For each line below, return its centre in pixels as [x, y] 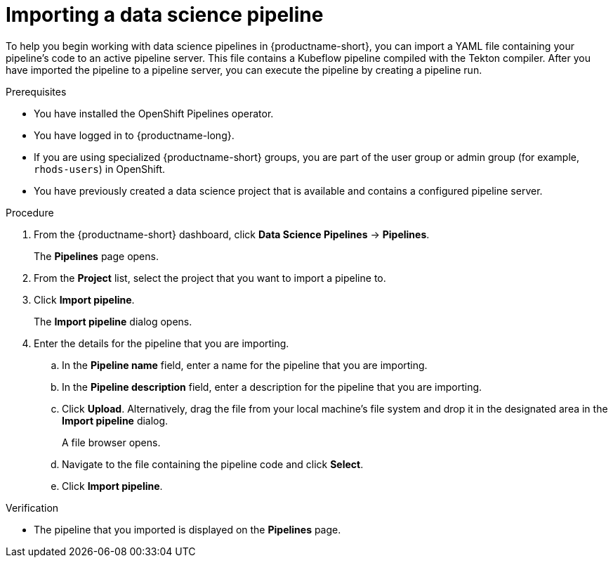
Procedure [30, 212]
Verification [32, 507]
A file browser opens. [111, 442]
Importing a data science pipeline [165, 15]
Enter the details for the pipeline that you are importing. [162, 343]
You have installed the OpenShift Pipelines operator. [154, 113]
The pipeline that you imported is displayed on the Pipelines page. [187, 529]
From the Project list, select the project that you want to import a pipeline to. [210, 278]
